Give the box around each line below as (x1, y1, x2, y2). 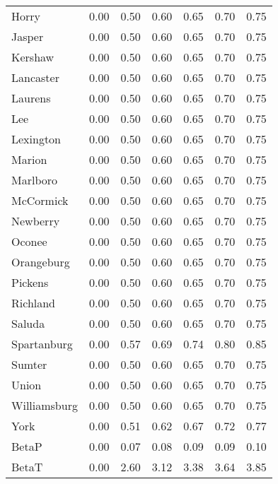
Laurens (11, 90, 51, 106)
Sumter (11, 356, 47, 372)
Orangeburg (11, 254, 70, 270)
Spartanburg (11, 336, 73, 352)
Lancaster (11, 69, 59, 85)
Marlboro (11, 172, 58, 188)
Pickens (11, 274, 49, 290)
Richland (11, 295, 56, 311)
